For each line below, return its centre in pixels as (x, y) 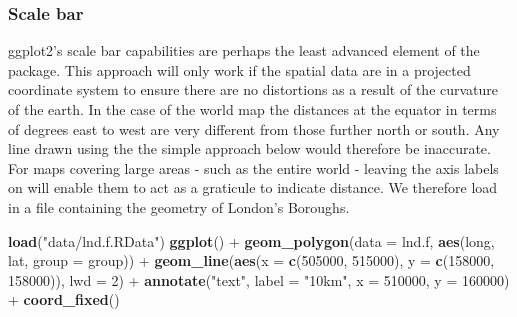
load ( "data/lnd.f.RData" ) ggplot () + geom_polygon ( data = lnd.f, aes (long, (251, 240)
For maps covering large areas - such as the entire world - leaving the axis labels (253, 167)
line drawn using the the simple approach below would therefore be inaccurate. (249, 148)
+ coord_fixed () (64, 299)
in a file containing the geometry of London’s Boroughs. (179, 206)
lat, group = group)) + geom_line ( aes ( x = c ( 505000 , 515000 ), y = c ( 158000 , (251, 260)
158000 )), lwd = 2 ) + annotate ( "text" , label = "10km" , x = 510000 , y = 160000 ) (259, 279)
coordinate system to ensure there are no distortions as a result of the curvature (253, 89)
